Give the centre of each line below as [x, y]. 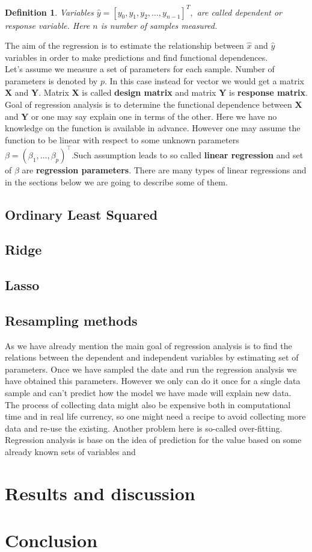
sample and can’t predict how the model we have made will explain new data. [148, 393]
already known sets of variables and [70, 452]
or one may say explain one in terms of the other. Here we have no [154, 116]
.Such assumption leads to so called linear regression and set [187, 154]
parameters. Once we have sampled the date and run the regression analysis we [151, 369]
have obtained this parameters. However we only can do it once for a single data [153, 381]
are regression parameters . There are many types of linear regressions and [164, 169]
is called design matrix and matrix [149, 92]
